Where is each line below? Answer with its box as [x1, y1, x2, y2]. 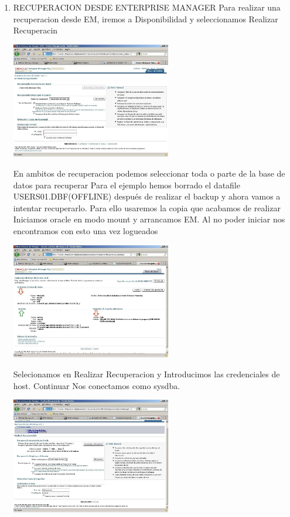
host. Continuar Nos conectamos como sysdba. [13, 379, 180, 391]
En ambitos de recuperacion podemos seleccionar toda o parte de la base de [13, 167, 285, 180]
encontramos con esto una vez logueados [13, 225, 158, 237]
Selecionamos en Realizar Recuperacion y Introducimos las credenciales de [13, 367, 280, 380]
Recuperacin [13, 24, 58, 36]
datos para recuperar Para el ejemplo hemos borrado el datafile [13, 178, 240, 191]
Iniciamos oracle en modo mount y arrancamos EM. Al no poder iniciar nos [13, 213, 285, 225]
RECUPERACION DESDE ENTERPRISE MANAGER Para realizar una [13, 1, 281, 13]
